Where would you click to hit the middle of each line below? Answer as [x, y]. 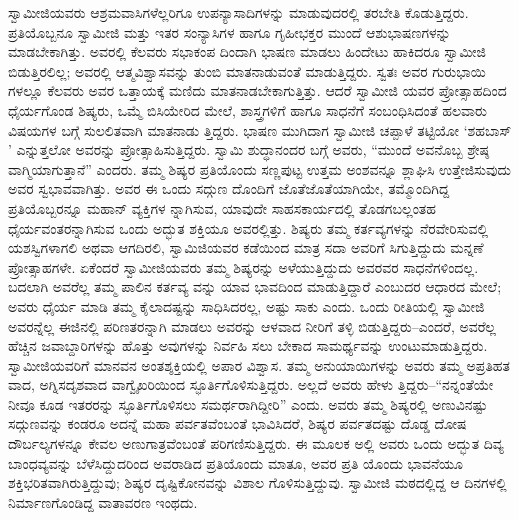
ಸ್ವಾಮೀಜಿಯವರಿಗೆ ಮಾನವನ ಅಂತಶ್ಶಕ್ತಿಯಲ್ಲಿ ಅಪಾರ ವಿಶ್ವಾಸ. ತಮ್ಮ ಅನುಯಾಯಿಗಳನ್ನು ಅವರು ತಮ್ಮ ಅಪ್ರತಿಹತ [259, 364]
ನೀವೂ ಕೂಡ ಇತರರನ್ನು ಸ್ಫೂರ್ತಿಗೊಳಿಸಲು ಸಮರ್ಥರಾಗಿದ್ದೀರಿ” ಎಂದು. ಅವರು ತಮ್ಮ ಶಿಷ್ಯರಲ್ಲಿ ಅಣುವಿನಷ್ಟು [248, 403]
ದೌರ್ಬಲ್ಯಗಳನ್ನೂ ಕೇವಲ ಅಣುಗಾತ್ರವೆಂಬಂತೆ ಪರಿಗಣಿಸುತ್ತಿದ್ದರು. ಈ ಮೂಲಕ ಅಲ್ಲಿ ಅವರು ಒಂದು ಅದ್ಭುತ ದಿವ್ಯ [256, 443]
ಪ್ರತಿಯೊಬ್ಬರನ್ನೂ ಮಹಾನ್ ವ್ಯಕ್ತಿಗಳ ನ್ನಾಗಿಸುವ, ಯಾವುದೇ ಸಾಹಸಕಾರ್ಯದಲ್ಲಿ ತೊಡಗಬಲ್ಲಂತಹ [222, 207]
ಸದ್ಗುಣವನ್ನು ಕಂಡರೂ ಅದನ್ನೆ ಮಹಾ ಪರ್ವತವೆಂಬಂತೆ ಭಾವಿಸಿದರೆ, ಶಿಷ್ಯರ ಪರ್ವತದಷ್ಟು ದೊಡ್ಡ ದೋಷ [237, 423]
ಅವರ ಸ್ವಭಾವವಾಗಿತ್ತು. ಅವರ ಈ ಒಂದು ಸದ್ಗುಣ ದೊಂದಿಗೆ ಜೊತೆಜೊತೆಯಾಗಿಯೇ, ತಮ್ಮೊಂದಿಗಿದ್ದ [229, 188]
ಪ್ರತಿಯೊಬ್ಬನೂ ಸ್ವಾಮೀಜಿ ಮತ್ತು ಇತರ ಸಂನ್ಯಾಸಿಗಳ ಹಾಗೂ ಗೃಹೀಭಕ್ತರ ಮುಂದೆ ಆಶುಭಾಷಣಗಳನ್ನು [229, 31]
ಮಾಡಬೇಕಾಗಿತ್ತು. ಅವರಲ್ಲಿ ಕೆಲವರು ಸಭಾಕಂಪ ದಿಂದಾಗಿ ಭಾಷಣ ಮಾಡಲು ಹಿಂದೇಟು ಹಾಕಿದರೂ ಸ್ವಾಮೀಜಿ [247, 51]
